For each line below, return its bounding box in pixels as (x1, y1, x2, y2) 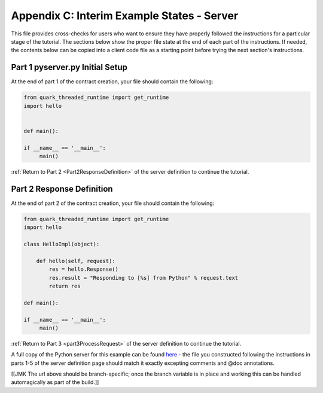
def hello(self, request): (36, 258, 116, 264)
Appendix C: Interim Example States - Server (11, 9, 239, 22)
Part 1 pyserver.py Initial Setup (11, 62, 128, 72)
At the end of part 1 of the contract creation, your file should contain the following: (11, 78, 214, 85)
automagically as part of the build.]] (11, 379, 99, 386)
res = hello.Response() (48, 266, 119, 273)
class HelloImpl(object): (23, 241, 100, 247)
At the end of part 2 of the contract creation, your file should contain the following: (11, 199, 215, 207)
